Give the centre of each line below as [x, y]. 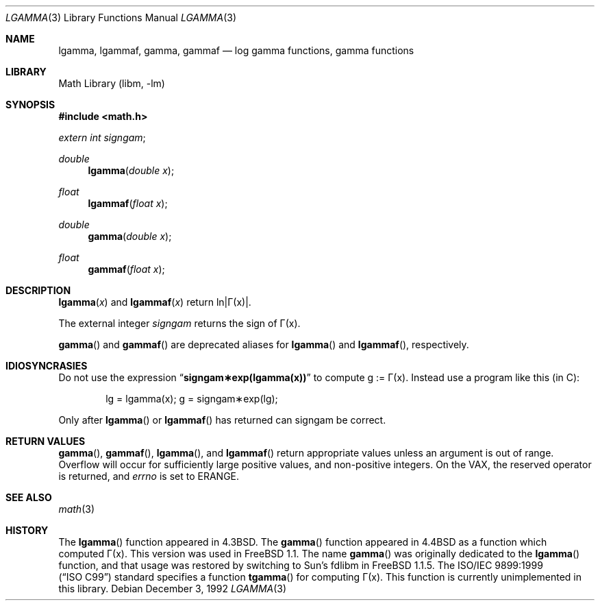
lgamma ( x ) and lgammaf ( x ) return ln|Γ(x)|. [155, 302]
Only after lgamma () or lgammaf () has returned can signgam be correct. [222, 420]
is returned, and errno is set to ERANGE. [149, 476]
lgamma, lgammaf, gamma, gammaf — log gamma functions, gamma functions [236, 50]
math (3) [76, 509]
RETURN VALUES [46, 441]
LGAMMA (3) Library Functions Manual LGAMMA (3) [121, 17]
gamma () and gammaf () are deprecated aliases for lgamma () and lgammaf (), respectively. [264, 344]
